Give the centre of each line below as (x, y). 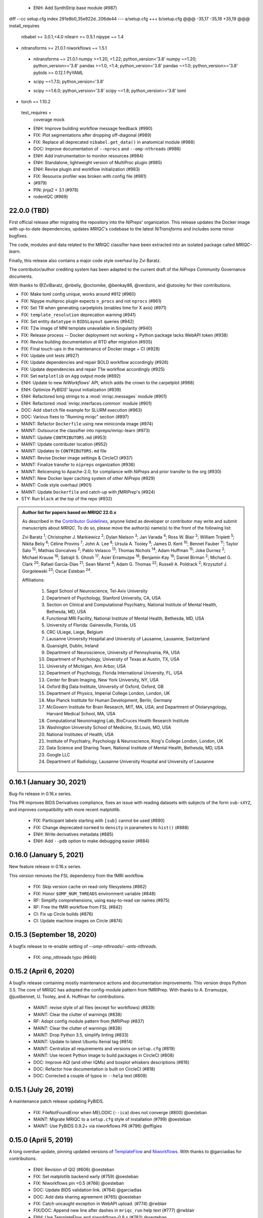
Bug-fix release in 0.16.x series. (40, 794)
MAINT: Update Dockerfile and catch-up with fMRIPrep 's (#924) (88, 492)
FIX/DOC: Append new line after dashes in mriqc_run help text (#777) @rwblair (114, 1210)
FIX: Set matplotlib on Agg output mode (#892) (71, 376)
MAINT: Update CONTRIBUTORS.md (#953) (64, 437)
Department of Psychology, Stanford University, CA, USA (103, 598)
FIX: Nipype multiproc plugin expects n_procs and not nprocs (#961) (91, 301)
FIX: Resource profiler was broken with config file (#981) (90, 176)
